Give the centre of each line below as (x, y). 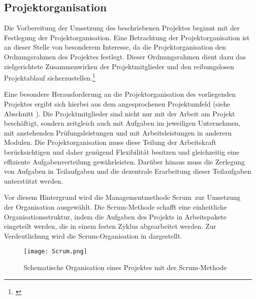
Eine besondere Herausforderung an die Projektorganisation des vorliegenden (120, 94)
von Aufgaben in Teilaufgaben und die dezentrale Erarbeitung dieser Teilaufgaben (128, 171)
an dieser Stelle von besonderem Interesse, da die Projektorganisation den (115, 47)
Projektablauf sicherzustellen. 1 (50, 77)
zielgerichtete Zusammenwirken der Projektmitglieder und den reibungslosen (119, 66)
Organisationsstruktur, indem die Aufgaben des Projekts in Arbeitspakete (115, 216)
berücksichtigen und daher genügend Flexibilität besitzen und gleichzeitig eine (122, 151)
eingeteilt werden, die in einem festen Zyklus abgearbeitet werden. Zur (110, 226)
